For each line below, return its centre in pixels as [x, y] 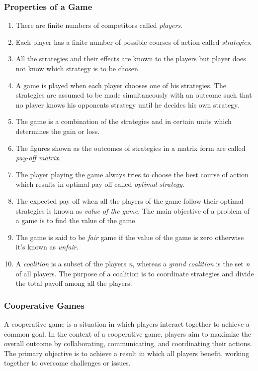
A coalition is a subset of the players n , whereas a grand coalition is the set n [133, 263]
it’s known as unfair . [47, 247]
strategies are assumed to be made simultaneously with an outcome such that [134, 95]
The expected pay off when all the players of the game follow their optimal [129, 200]
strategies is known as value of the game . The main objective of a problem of [132, 210]
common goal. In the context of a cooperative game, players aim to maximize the [128, 333]
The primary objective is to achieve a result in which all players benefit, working [127, 353]
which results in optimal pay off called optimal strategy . [100, 184]
